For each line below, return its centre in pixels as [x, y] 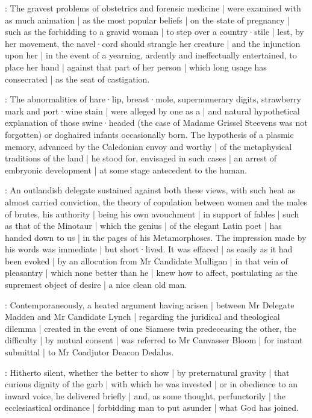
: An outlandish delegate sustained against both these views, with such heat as [150, 190]
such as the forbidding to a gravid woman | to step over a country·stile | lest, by [154, 32]
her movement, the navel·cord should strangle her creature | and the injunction [153, 43]
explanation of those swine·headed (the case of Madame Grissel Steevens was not [156, 123]
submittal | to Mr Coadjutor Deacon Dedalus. [89, 352]
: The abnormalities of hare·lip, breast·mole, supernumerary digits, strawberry [153, 99]
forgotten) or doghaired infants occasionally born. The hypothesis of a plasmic [149, 134]
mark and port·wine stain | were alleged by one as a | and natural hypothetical [152, 111]
